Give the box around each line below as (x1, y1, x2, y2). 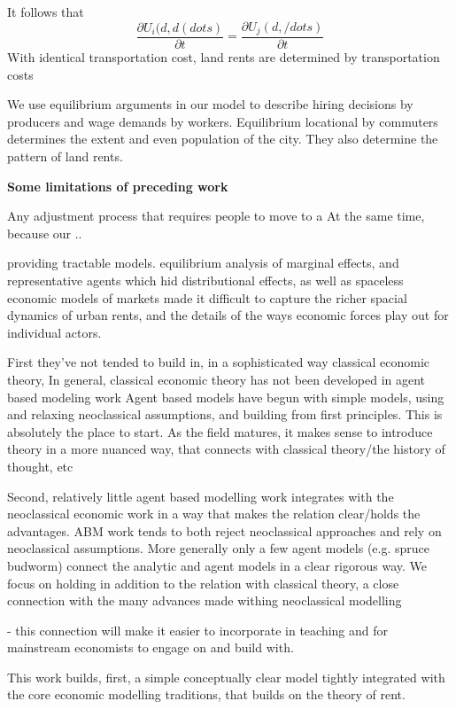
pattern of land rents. (7, 147, 123, 166)
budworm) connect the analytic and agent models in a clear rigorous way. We (7, 556, 427, 574)
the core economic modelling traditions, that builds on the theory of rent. (7, 685, 406, 704)
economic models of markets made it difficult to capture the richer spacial (7, 288, 407, 307)
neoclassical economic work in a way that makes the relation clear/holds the (7, 504, 421, 523)
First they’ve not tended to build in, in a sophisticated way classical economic (7, 353, 429, 371)
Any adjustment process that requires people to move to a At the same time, (7, 206, 425, 225)
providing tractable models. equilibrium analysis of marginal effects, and (7, 253, 399, 272)
